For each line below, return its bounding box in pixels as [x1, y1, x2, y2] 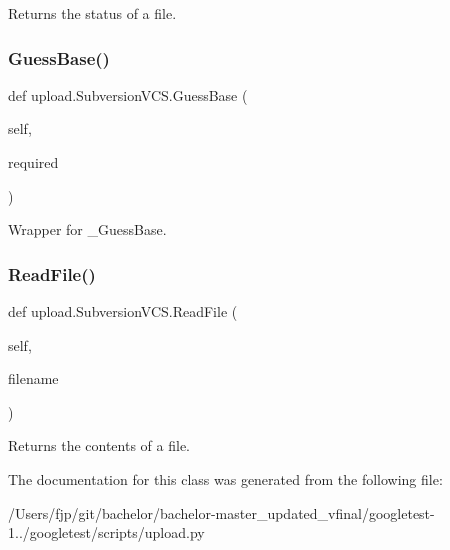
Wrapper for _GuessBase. [8, 219, 167, 240]
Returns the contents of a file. [8, 435, 190, 456]
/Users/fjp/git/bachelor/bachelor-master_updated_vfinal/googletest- [8, 502, 435, 523]
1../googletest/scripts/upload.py [8, 522, 205, 543]
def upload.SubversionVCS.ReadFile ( [8, 301, 238, 321]
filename [8, 368, 59, 389]
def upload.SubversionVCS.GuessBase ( [8, 84, 248, 105]
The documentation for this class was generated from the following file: [8, 468, 443, 489]
